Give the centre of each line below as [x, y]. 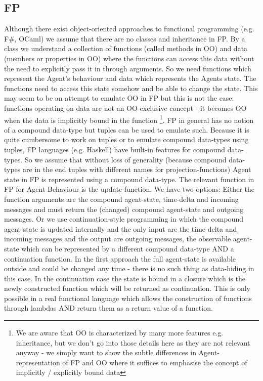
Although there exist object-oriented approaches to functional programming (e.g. [129, 29]
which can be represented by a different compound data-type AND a [128, 248]
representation [38, 362]
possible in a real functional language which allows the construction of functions [128, 298]
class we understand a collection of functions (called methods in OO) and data [126, 48]
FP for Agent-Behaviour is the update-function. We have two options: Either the [129, 189]
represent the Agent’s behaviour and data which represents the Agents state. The [130, 78]
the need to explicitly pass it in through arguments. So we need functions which [128, 68]
